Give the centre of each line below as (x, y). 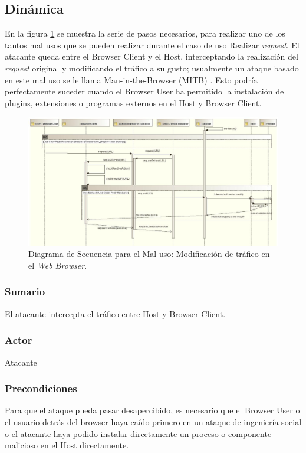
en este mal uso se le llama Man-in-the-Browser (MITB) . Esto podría (131, 79)
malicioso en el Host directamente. (67, 445)
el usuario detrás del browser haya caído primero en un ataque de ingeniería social (153, 421)
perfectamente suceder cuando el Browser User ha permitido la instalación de (144, 91)
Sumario (25, 291)
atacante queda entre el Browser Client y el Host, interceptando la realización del (152, 56)
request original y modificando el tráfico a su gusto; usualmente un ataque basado (152, 68)
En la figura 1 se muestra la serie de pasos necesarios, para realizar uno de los (145, 33)
